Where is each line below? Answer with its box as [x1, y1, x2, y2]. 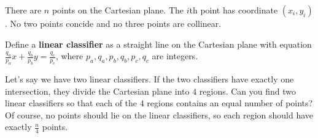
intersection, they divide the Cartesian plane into [5, 84, 190, 97]
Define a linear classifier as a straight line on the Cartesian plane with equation [5, 37, 312, 50]
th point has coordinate [189, 4, 278, 16]
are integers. [152, 49, 198, 62]
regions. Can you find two [199, 84, 297, 97]
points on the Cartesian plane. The [52, 4, 184, 16]
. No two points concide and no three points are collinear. [5, 17, 222, 29]
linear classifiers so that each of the [5, 96, 138, 109]
